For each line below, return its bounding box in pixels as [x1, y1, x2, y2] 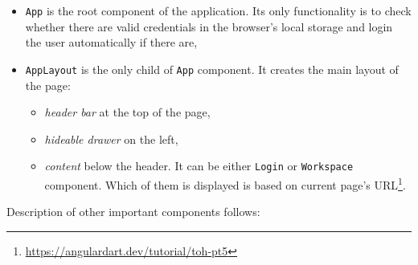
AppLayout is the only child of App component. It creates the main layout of [25, 60, 399, 77]
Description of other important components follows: [6, 203, 260, 220]
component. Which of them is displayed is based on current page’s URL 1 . [44, 173, 406, 193]
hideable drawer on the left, [44, 130, 178, 147]
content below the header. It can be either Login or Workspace [44, 157, 354, 174]
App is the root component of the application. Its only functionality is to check [25, 2, 412, 18]
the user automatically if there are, [25, 34, 198, 51]
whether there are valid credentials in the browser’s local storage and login [25, 18, 393, 35]
